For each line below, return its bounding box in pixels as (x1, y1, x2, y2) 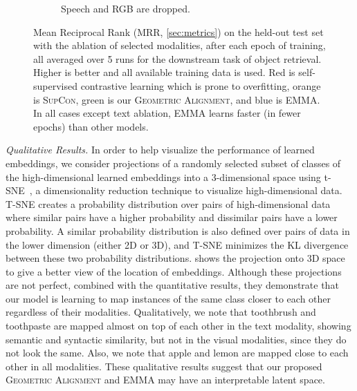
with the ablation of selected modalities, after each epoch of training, (33, 38, 326, 53)
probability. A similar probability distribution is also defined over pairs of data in (6, 223, 350, 238)
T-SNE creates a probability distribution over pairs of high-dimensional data (6, 196, 331, 211)
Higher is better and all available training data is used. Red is (33, 65, 295, 79)
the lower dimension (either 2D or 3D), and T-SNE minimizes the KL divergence (6, 237, 349, 251)
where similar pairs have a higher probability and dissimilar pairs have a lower (6, 210, 338, 225)
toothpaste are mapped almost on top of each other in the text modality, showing (6, 318, 351, 333)
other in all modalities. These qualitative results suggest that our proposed (6, 359, 322, 373)
